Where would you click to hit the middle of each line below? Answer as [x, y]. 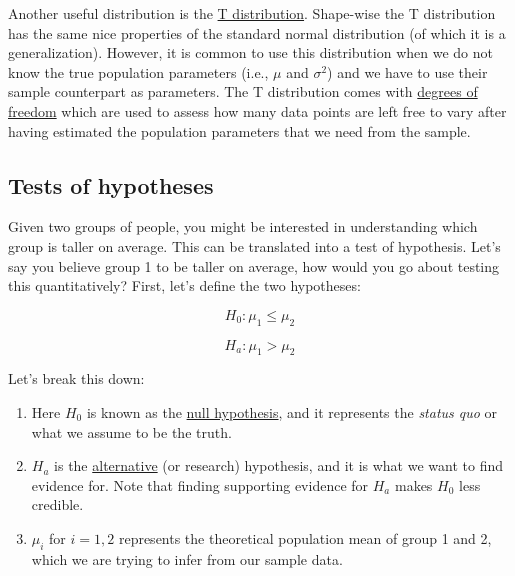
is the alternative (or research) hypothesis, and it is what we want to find [278, 465]
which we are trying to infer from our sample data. [187, 558]
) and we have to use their [407, 71]
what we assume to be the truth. [131, 431]
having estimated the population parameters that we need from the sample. [239, 130]
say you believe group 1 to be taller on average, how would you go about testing [254, 265]
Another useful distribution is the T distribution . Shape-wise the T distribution [252, 13]
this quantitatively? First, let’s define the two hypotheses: [184, 285]
